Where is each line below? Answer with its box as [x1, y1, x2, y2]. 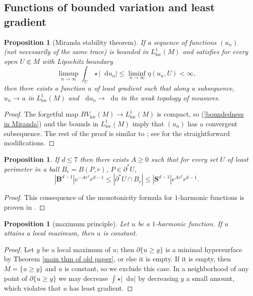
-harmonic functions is [178, 192, 245, 202]
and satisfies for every [182, 46, 248, 57]
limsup [58, 70, 79, 78]
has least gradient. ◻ [69, 282, 133, 293]
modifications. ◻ [4, 138, 55, 148]
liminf [128, 70, 146, 78]
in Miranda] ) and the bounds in [4, 118, 98, 128]
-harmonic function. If [156, 218, 222, 228]
